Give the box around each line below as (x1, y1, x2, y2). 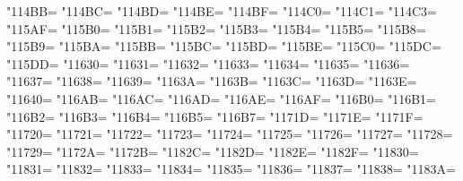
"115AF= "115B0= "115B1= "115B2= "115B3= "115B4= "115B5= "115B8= (6, 19, 426, 38)
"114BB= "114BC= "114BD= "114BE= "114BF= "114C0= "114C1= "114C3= (6, 2, 437, 20)
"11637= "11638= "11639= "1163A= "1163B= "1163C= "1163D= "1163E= (6, 72, 417, 90)
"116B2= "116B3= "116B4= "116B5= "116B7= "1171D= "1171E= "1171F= (6, 107, 424, 125)
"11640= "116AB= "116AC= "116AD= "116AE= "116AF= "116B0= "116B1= (6, 89, 436, 108)
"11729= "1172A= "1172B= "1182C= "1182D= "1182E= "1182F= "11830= (6, 142, 419, 160)
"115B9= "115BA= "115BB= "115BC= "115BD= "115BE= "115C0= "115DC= (6, 37, 441, 56)
